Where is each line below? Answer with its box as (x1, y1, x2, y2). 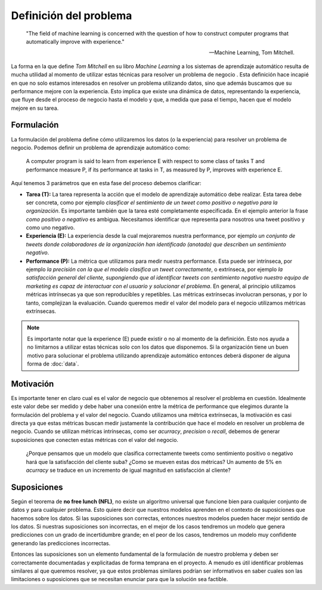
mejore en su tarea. (11, 105, 59, 112)
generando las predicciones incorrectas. (11, 539, 111, 546)
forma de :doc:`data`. (27, 360, 79, 367)
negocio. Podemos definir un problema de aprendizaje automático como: (11, 144, 191, 151)
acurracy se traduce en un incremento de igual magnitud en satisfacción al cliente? (26, 466, 231, 474)
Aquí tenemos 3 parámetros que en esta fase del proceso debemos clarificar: (11, 180, 202, 187)
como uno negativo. (26, 224, 75, 231)
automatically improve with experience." (26, 38, 125, 45)
